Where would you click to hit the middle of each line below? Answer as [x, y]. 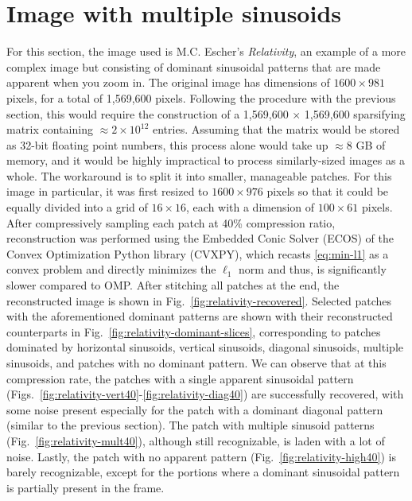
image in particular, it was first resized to [107, 191]
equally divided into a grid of [77, 207]
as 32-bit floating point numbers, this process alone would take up [167, 144]
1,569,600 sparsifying [355, 113]
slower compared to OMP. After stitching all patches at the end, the [173, 285]
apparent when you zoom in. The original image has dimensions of [168, 82]
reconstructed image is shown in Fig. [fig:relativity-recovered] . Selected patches [199, 300]
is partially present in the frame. [86, 487]
